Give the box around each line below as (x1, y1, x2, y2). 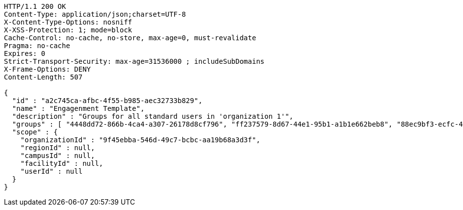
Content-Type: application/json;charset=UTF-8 (4, 10, 186, 18)
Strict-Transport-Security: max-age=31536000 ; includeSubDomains (4, 57, 265, 65)
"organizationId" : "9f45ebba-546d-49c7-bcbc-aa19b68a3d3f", (20, 136, 260, 144)
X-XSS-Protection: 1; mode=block (4, 26, 132, 34)
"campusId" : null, (20, 152, 95, 159)
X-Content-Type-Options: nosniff (4, 18, 132, 26)
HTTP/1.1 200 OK (4, 2, 66, 10)
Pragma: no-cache (4, 42, 70, 50)
